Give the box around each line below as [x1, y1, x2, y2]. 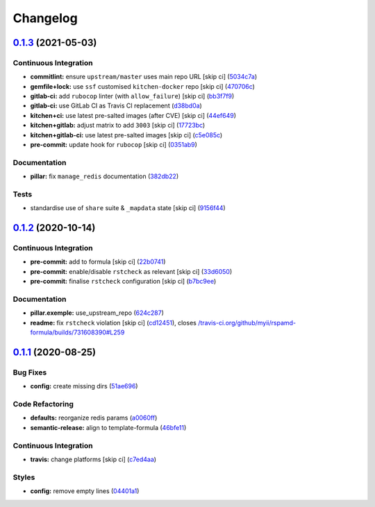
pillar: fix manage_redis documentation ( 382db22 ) [30, 172, 179, 180]
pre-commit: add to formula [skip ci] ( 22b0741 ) [30, 257, 166, 266]
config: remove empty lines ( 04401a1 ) [30, 487, 140, 495]
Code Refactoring [12, 399, 74, 409]
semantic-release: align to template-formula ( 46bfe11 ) [30, 423, 187, 431]
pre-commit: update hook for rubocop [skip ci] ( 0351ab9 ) [30, 141, 198, 149]
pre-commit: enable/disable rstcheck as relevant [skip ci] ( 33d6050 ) [30, 267, 233, 275]
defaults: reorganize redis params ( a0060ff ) [30, 413, 158, 422]
